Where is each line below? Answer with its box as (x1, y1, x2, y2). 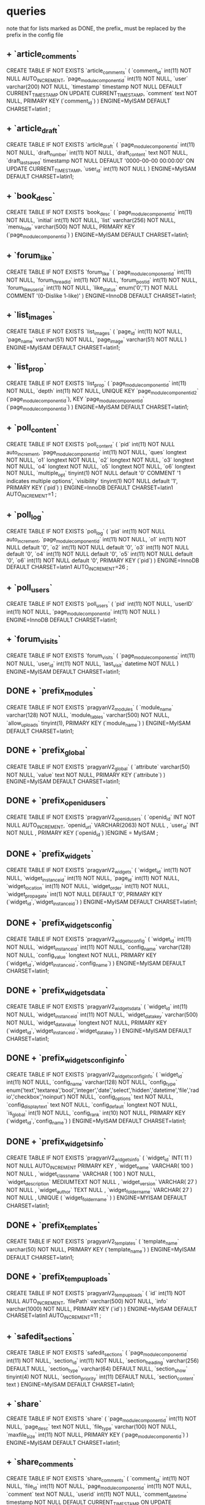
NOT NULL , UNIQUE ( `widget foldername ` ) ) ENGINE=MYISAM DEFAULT (6, 1194, 187, 1203)
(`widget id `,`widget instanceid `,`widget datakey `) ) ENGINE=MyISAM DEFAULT (6, 1027, 192, 1035)
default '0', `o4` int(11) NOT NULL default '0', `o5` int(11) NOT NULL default (6, 550, 193, 557)
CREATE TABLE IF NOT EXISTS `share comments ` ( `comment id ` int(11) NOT (6, 1474, 190, 1484)
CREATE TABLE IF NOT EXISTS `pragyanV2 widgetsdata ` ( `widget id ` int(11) (6, 1003, 188, 1012)
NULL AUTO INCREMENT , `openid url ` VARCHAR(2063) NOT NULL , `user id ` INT (6, 821, 199, 830)
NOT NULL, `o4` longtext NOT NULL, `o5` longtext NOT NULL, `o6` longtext (6, 463, 196, 470)
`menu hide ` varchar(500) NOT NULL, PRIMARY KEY (6, 223, 135, 231)
